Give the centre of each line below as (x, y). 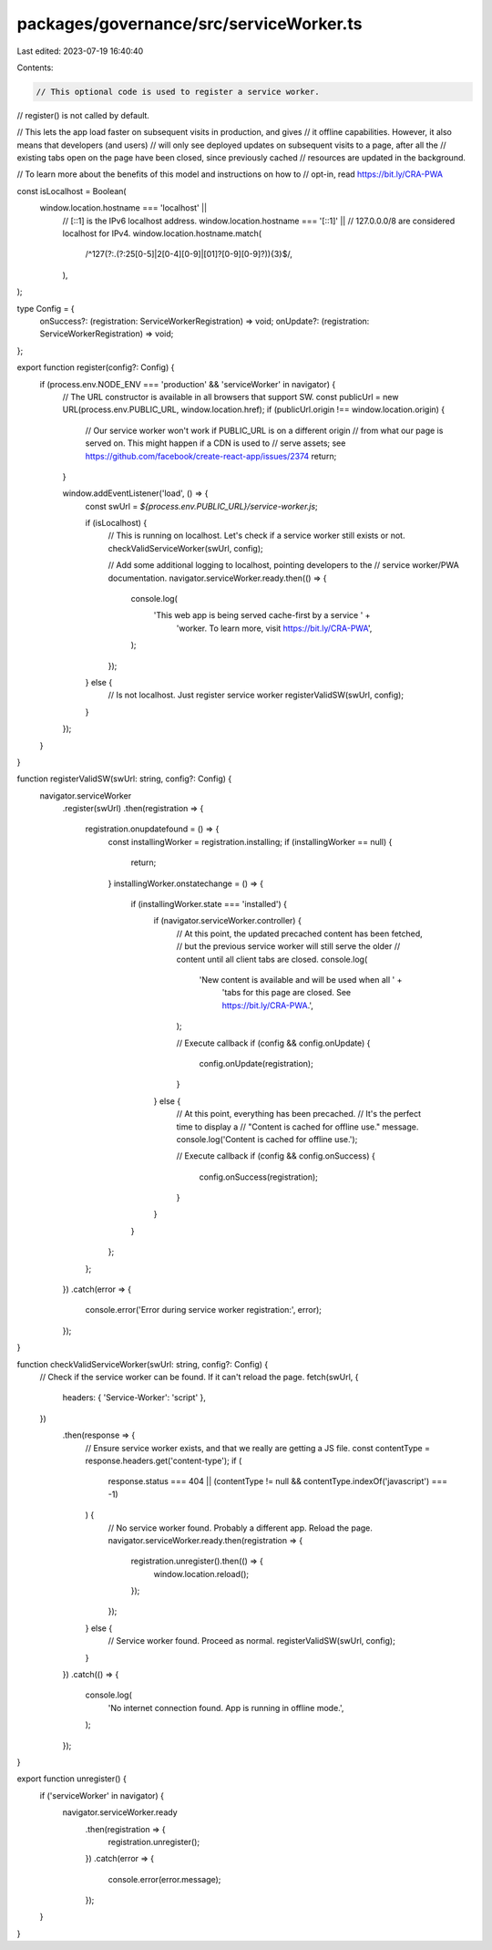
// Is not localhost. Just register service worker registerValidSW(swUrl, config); (256, 695)
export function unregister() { (72, 1779)
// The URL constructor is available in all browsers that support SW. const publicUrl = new (231, 397)
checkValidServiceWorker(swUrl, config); (185, 548)
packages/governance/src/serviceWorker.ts (190, 24)
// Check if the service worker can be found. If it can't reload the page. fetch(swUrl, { (199, 1377)
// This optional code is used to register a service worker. (178, 92)
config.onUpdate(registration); (256, 1063)
